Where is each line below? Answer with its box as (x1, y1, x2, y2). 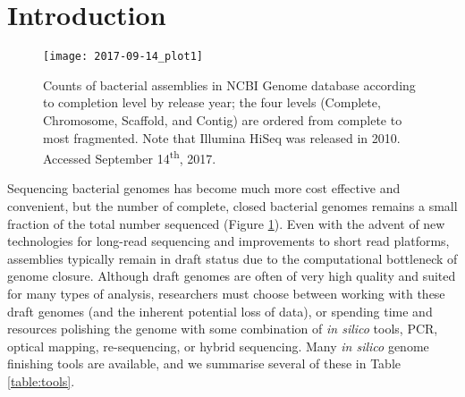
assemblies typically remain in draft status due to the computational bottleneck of (7, 249, 458, 267)
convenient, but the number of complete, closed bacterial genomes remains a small (7, 197, 458, 215)
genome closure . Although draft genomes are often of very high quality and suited (7, 266, 456, 285)
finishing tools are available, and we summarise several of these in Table (7, 354, 401, 373)
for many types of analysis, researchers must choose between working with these (7, 283, 445, 302)
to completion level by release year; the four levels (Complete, (43, 93, 381, 112)
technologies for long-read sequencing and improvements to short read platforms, (7, 232, 450, 250)
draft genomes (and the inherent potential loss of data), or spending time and (7, 301, 433, 320)
